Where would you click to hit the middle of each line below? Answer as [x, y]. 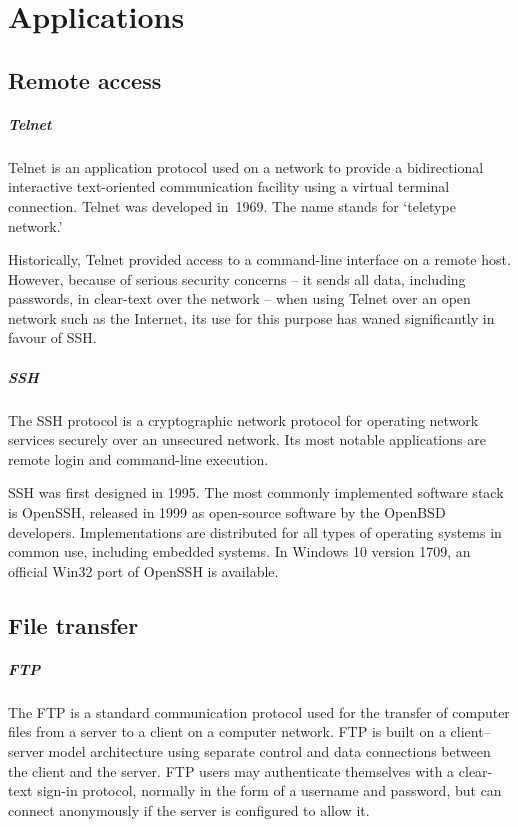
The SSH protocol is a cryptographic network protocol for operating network [243, 419]
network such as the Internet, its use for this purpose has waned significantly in [251, 317]
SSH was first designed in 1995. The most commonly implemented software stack [256, 492]
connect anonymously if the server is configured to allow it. [189, 809]
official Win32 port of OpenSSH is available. [143, 570]
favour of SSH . [52, 337]
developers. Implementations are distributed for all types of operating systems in [255, 531]
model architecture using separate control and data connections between [269, 750]
